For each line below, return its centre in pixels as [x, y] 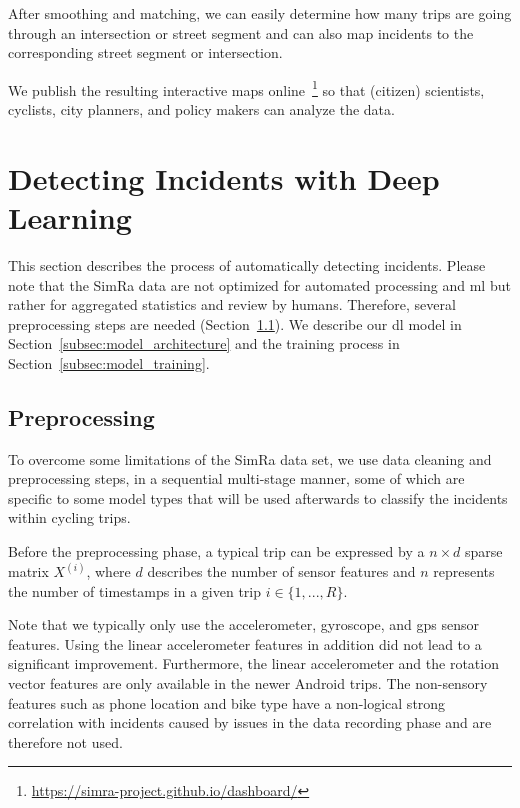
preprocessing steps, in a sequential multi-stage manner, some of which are [236, 478]
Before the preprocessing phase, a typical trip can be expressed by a [216, 551]
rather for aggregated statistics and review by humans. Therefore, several [232, 304]
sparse [484, 551]
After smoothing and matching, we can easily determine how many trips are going [260, 13]
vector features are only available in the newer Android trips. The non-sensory [248, 683]
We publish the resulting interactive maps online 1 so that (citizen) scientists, [246, 88]
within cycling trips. [69, 517]
